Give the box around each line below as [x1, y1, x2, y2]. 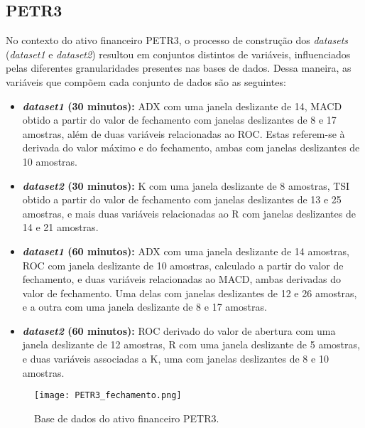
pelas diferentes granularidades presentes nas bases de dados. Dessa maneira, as [6, 60, 352, 75]
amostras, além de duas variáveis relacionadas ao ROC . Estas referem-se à [22, 126, 345, 141]
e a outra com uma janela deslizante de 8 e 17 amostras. [22, 299, 267, 314]
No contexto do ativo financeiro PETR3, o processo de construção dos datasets [6, 33, 349, 48]
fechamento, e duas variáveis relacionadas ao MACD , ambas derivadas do [22, 272, 342, 287]
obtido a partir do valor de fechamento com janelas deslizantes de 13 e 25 [22, 192, 342, 207]
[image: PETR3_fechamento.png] [34, 390, 182, 401]
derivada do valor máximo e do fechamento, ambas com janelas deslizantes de [22, 140, 360, 155]
